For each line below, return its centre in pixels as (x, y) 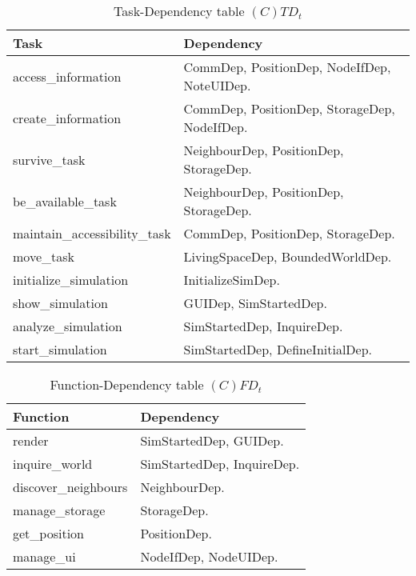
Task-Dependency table (179, 11)
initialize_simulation (71, 280)
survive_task (49, 159)
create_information (67, 118)
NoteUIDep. (217, 85)
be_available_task (65, 201)
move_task (44, 256)
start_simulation (60, 349)
